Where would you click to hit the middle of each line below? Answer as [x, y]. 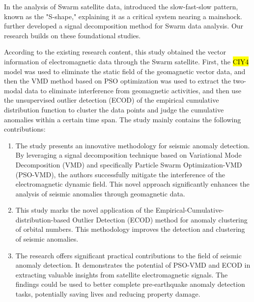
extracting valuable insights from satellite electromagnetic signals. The [122, 274]
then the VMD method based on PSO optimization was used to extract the [117, 81]
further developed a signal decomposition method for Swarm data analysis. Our [124, 26]
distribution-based [43, 219]
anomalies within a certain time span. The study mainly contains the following [123, 119]
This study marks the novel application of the [85, 210]
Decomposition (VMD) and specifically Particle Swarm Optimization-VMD [129, 164]
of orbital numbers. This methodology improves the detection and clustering [130, 229]
